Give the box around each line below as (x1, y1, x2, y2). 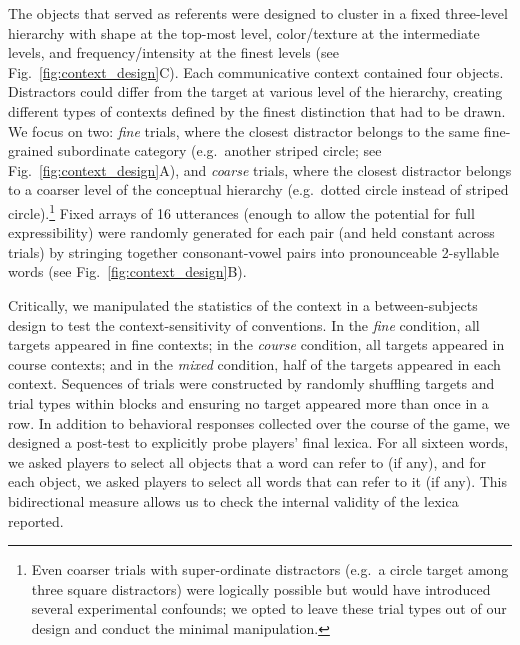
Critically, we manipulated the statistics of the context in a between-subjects (8, 294, 478, 315)
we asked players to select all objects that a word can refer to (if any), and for (8, 451, 487, 472)
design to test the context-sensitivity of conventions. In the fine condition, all (8, 314, 480, 335)
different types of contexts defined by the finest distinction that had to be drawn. (8, 100, 506, 121)
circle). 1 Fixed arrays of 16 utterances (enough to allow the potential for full (8, 199, 475, 223)
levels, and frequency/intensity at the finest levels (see (8, 42, 339, 63)
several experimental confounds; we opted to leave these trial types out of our (31, 598, 507, 619)
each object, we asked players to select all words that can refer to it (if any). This (8, 471, 508, 492)
